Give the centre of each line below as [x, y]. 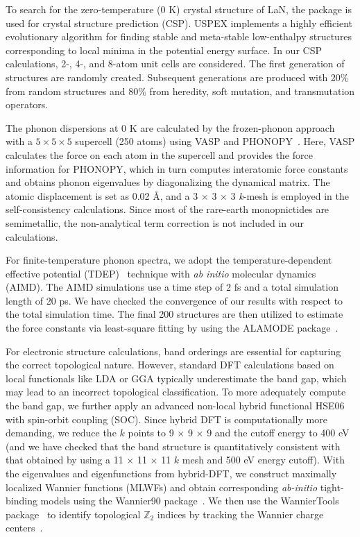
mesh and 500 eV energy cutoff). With [263, 460]
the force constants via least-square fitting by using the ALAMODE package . [172, 328]
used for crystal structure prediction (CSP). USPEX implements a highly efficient [179, 23]
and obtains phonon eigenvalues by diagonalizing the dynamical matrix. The [168, 182]
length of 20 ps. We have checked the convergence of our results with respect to [174, 300]
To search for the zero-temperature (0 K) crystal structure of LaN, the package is [179, 9]
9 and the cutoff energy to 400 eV [278, 433]
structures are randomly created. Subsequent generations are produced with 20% [177, 77]
